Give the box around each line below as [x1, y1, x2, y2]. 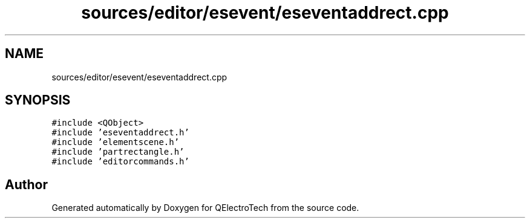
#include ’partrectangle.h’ [51, 147, 185, 157]
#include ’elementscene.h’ [51, 137, 180, 147]
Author [5, 176, 48, 192]
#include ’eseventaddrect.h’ [51, 128, 189, 138]
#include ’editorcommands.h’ [51, 157, 189, 167]
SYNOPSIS [5, 92, 71, 108]
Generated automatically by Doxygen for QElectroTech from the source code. [51, 202, 359, 213]
